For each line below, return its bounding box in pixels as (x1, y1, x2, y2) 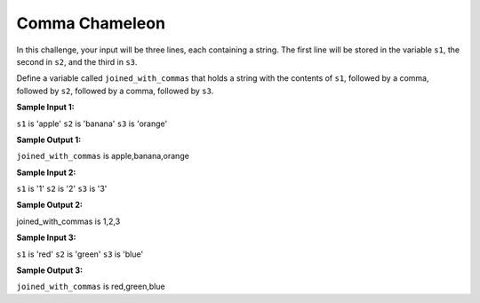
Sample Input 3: (16, 232, 76, 243)
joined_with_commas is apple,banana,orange (16, 151, 190, 162)
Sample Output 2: (16, 200, 84, 211)
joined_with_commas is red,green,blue (16, 281, 165, 292)
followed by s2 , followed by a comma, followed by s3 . (16, 85, 214, 96)
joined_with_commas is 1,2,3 (16, 216, 121, 227)
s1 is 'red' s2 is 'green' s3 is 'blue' (16, 249, 144, 259)
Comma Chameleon (16, 13, 166, 33)
